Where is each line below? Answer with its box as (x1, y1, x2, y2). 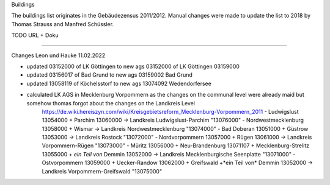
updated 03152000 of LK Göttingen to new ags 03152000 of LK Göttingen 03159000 (26, 63, 240, 70)
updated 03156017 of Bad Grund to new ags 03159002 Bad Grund (26, 71, 193, 79)
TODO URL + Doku (11, 32, 59, 39)
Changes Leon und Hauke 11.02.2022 (11, 52, 106, 59)
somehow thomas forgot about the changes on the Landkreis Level (26, 99, 196, 106)
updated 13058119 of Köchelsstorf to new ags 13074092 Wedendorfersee (26, 80, 212, 87)
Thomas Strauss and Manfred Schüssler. (11, 20, 114, 27)
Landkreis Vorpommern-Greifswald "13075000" (42, 167, 162, 175)
